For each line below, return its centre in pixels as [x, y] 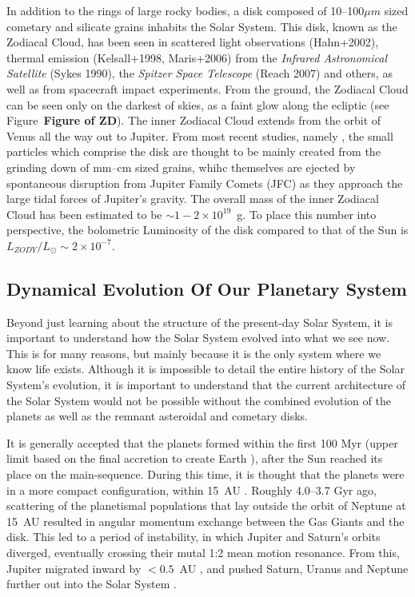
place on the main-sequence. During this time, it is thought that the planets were [206, 474]
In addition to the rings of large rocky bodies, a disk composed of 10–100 [186, 10]
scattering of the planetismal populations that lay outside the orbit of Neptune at [206, 505]
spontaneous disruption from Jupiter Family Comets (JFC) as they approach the [205, 183]
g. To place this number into [307, 214]
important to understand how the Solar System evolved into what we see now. [198, 338]
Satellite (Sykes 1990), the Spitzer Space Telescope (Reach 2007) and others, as [200, 73]
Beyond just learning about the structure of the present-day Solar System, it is [200, 322]
